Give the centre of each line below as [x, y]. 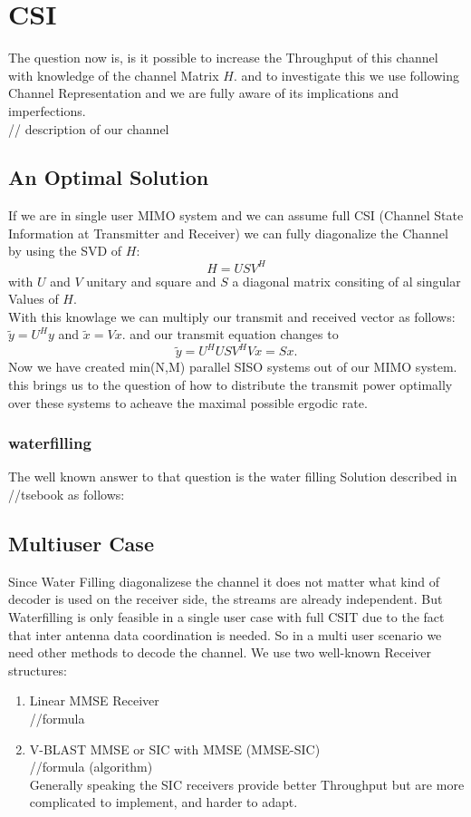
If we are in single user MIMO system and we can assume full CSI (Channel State [236, 215]
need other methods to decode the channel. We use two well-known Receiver [220, 652]
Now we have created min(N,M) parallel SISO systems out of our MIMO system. [233, 367]
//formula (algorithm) [91, 767]
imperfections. [47, 110]
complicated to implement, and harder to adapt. [163, 802]
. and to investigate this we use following [346, 75]
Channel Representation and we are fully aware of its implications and [204, 93]
